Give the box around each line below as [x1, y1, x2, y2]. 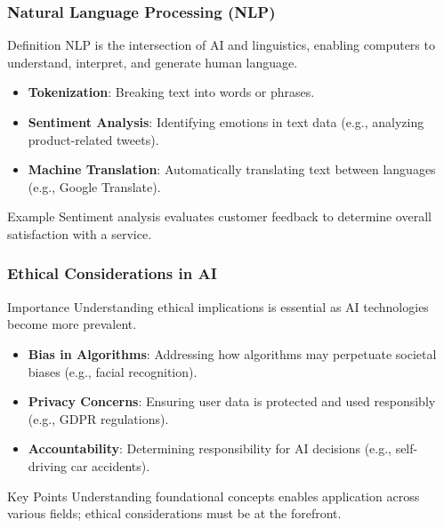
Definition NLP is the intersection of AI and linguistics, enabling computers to [7, 36, 435, 54]
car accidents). [70, 456, 150, 475]
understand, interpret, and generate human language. [7, 52, 298, 71]
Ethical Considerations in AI [7, 262, 217, 284]
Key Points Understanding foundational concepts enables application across [7, 486, 420, 505]
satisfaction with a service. [7, 224, 152, 243]
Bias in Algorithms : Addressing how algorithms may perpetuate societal [28, 344, 437, 363]
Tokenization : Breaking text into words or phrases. [28, 83, 315, 101]
